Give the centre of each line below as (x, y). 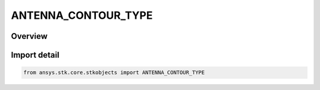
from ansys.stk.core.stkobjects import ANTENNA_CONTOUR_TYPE (114, 73)
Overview (29, 36)
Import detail (35, 55)
